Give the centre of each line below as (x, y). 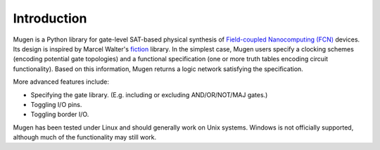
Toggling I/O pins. (56, 104)
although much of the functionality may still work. (85, 137)
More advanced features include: (61, 82)
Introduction (50, 18)
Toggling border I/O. (60, 114)
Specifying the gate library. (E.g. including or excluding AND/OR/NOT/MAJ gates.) (149, 94)
